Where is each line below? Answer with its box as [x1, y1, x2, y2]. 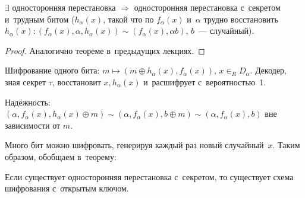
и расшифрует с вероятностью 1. [143, 75, 266, 88]
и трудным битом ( [5, 12, 75, 25]
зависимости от [5, 119, 61, 131]
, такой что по [103, 12, 154, 25]
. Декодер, [250, 64, 287, 76]
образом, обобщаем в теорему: [5, 150, 117, 162]
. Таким [272, 139, 300, 151]
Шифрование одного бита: [5, 64, 100, 76]
